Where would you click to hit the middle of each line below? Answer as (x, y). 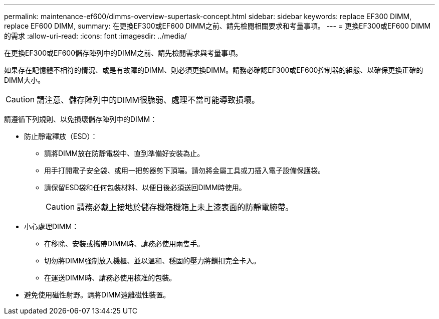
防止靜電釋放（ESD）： (61, 136)
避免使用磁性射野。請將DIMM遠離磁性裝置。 (97, 295)
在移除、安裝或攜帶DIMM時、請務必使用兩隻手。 (124, 244)
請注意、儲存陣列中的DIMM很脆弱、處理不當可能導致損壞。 (148, 100)
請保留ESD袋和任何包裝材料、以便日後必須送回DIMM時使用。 (145, 187)
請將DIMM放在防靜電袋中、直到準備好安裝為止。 (124, 153)
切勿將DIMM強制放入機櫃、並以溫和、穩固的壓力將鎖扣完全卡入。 (152, 261)
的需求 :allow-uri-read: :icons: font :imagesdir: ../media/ (95, 36)
